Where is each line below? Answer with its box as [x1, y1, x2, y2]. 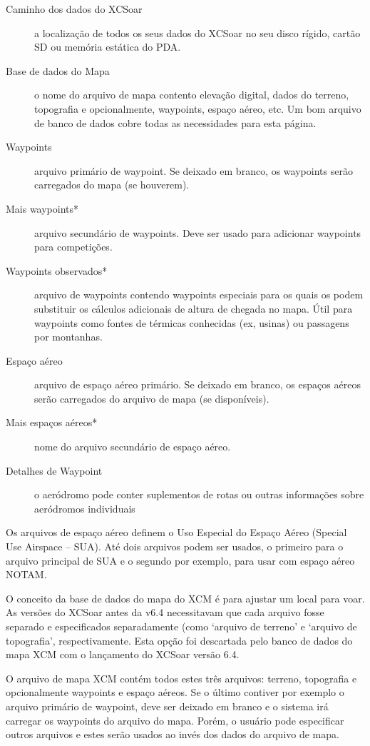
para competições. [34, 239, 113, 254]
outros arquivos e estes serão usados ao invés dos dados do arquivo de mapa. [6, 727, 339, 742]
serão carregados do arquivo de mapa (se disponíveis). [34, 390, 269, 405]
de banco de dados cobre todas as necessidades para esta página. [34, 115, 317, 130]
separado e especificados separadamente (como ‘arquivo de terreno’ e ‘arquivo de [6, 619, 357, 633]
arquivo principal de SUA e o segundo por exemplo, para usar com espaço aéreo [6, 553, 355, 568]
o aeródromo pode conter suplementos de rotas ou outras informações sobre [34, 487, 364, 502]
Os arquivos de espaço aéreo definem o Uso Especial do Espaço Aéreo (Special [6, 525, 347, 540]
